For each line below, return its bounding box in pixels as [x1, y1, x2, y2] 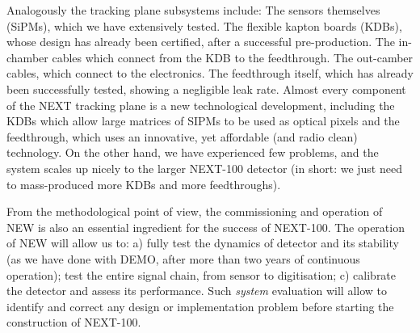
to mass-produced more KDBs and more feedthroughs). [6, 175, 281, 192]
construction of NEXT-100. [6, 314, 141, 331]
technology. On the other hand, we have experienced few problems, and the [6, 144, 379, 161]
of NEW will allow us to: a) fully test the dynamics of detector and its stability [6, 234, 399, 251]
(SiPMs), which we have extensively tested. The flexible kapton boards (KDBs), [6, 17, 402, 34]
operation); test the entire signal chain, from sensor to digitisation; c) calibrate [6, 266, 397, 283]
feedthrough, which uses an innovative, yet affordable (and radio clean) [6, 128, 358, 145]
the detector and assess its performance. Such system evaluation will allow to [6, 282, 387, 299]
